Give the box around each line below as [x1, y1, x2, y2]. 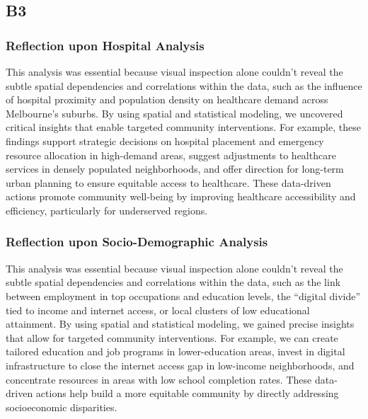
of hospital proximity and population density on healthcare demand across [6, 92, 328, 107]
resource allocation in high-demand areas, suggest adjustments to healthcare [6, 147, 336, 162]
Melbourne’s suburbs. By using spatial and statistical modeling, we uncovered [6, 105, 343, 120]
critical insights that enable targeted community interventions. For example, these [6, 120, 361, 134]
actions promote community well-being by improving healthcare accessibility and [6, 189, 356, 204]
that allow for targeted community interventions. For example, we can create [6, 330, 338, 345]
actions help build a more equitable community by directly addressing [35, 386, 339, 401]
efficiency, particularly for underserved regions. [6, 202, 208, 217]
